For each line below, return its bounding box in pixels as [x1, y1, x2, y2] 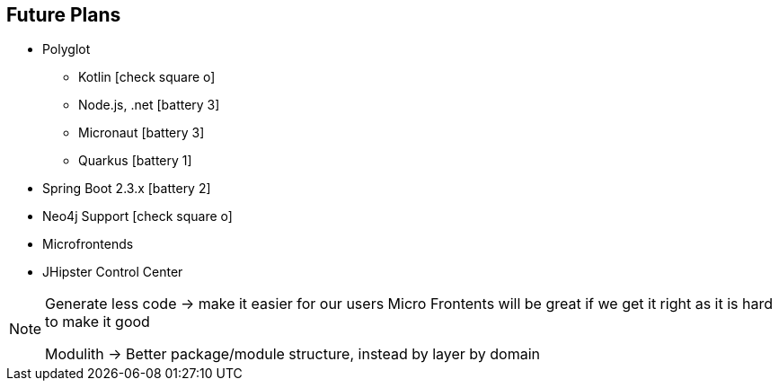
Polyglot [42, 41, 91, 57]
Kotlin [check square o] [78, 69, 216, 85]
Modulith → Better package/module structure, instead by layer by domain [45, 345, 540, 364]
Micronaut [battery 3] [78, 125, 205, 141]
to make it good [45, 313, 150, 331]
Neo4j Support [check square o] [42, 208, 233, 225]
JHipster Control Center [42, 264, 183, 280]
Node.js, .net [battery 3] [78, 97, 220, 113]
